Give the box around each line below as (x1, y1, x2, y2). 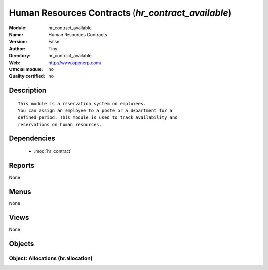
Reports (9, 161, 35, 170)
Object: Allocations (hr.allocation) (9, 255, 93, 262)
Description (9, 86, 47, 95)
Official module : (9, 66, 43, 72)
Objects (9, 239, 34, 248)
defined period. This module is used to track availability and (18, 115, 178, 120)
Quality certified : (9, 73, 46, 79)
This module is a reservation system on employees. (18, 101, 146, 106)
